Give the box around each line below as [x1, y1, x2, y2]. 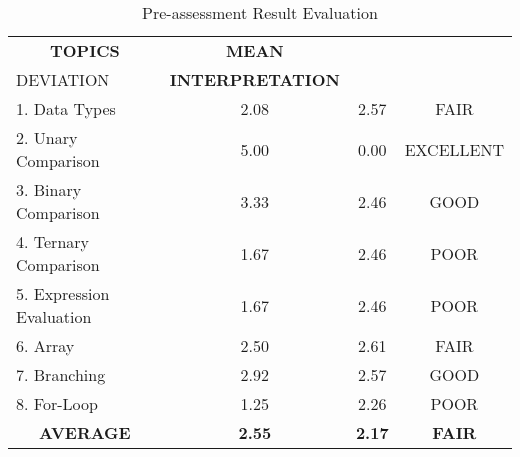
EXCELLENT [404, 137, 504, 161]
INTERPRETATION [169, 68, 340, 91]
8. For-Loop [16, 392, 98, 415]
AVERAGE [39, 421, 131, 444]
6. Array [16, 334, 75, 357]
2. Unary [16, 126, 78, 149]
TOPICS [50, 39, 120, 62]
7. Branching [16, 363, 106, 386]
